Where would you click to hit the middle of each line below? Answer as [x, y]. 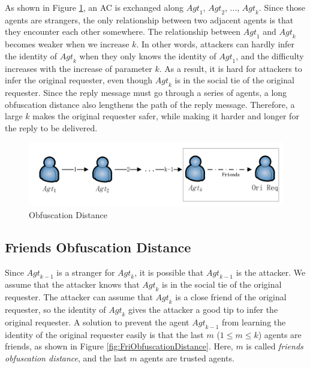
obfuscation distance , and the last [66, 358]
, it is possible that [169, 272]
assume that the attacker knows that [72, 284]
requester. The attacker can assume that [79, 297]
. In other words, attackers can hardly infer [216, 44]
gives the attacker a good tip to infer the [203, 309]
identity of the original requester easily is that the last [104, 334]
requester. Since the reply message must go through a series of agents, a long [146, 92]
